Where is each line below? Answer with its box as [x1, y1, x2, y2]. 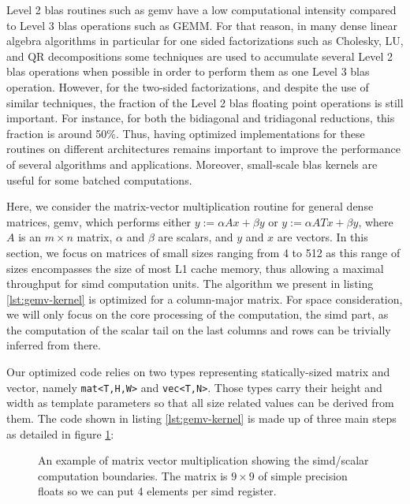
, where [358, 213, 393, 230]
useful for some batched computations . [6, 171, 192, 188]
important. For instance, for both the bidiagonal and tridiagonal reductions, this [6, 110, 395, 126]
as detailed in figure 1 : [6, 425, 114, 442]
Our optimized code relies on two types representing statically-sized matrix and [6, 364, 390, 380]
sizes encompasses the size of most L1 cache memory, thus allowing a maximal [6, 259, 384, 276]
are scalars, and [158, 229, 233, 245]
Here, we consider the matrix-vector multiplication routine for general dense [6, 198, 374, 215]
